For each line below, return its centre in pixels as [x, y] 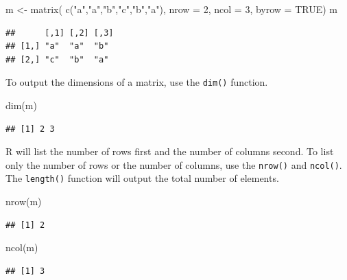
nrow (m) [24, 201]
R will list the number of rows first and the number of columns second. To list [170, 151]
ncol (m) [22, 247]
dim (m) [21, 105]
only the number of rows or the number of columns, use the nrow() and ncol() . [174, 164]
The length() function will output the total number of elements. [142, 178]
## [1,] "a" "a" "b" [57, 46]
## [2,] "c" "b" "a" [57, 59]
